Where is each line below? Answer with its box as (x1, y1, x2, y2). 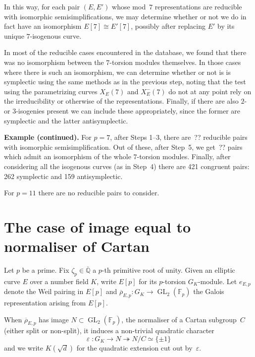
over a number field (30, 276, 89, 286)
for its (139, 276, 157, 286)
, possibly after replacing (131, 21, 205, 31)
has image (39, 314, 69, 324)
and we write (4, 343, 43, 353)
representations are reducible (154, 1, 242, 11)
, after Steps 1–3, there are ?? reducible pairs (110, 132, 248, 142)
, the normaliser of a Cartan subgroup (121, 314, 237, 324)
